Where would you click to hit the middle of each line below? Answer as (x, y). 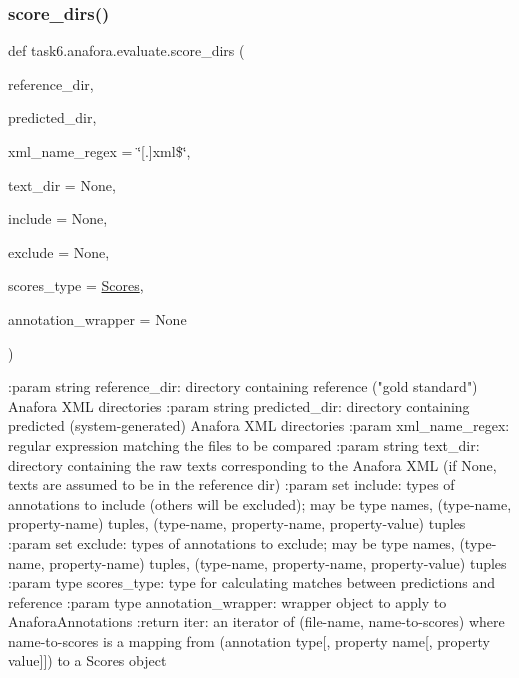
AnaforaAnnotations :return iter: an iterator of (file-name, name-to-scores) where (256, 621)
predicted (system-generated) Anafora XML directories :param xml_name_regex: (259, 425)
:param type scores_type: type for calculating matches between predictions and (251, 582)
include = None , (58, 218)
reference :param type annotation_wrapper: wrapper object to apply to (227, 601)
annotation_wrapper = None (97, 318)
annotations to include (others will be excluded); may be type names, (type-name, (260, 503)
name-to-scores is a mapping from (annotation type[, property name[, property (249, 640)
